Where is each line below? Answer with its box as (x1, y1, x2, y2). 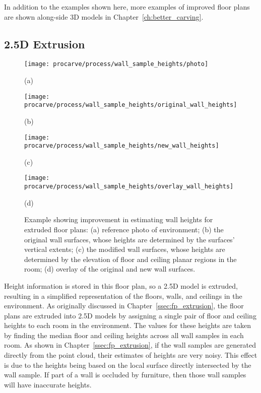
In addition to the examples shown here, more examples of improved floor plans (4, 2, 250, 12)
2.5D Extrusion (4, 36, 85, 51)
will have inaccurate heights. (4, 379, 92, 389)
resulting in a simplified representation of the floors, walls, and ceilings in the (4, 290, 242, 301)
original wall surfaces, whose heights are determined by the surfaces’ (24, 234, 235, 244)
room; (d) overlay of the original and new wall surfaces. (24, 264, 195, 274)
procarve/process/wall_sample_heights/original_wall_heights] (24, 101, 237, 109)
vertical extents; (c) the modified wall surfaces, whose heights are (24, 244, 225, 254)
